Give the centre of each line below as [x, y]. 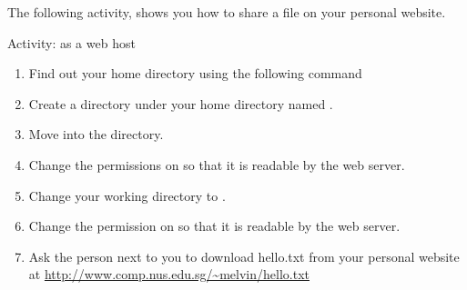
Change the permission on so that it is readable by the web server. [214, 226]
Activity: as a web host [71, 42]
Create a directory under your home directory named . [181, 103]
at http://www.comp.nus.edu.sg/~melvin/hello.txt [169, 274]
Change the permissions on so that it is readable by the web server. [217, 164]
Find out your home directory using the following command [195, 73]
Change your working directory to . [127, 195]
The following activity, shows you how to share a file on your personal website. [227, 12]
